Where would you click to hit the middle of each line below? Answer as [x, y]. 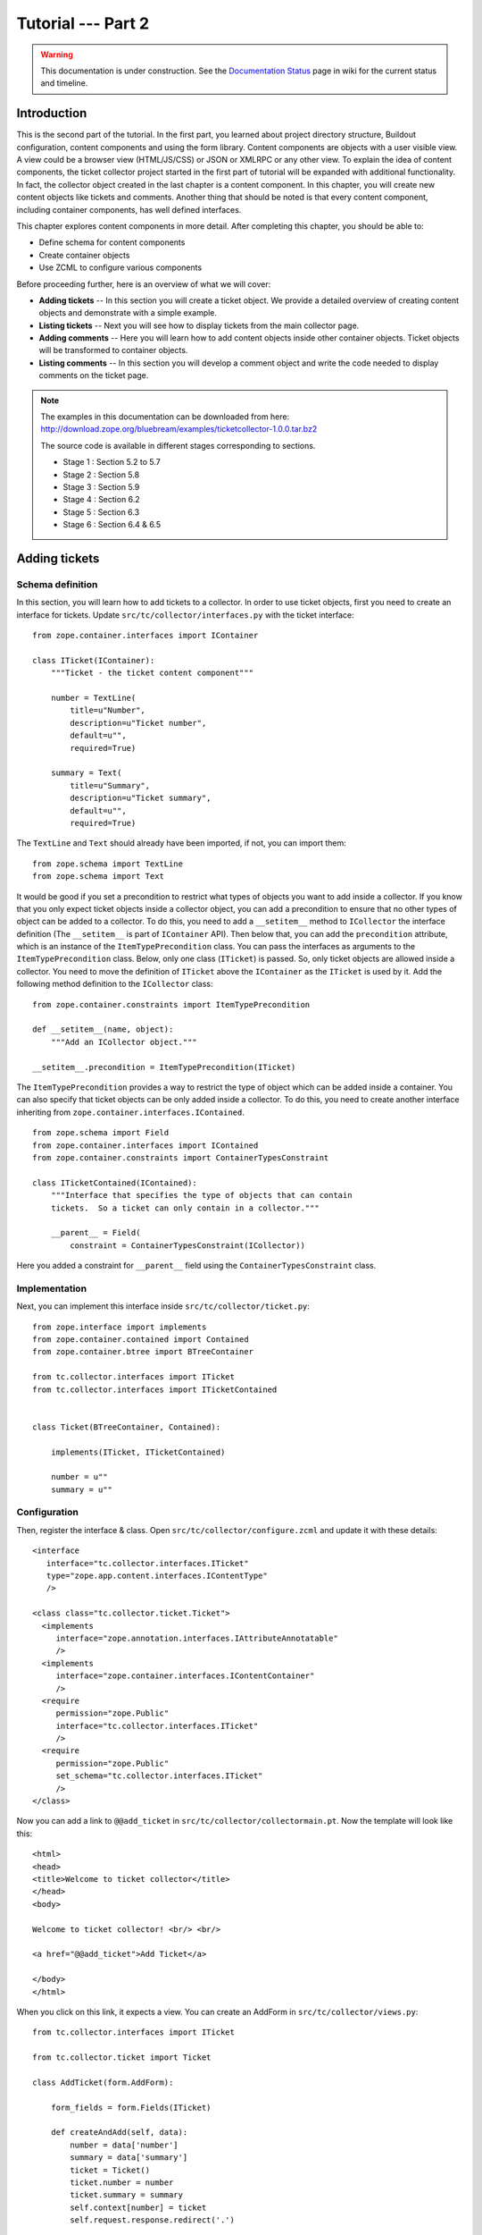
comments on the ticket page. [94, 375]
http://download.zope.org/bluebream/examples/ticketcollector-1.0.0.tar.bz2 [179, 429]
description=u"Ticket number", [138, 723]
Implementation [52, 1288]
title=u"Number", [108, 710]
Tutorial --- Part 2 [83, 23]
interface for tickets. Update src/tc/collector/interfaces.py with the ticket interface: [185, 615]
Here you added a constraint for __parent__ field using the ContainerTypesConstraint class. [196, 1266]
